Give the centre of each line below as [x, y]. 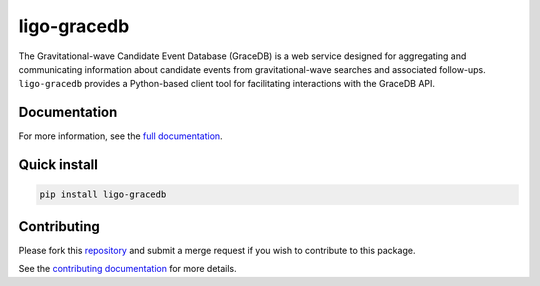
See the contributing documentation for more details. [127, 269]
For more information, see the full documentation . [121, 136]
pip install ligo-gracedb [103, 194]
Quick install [58, 165]
